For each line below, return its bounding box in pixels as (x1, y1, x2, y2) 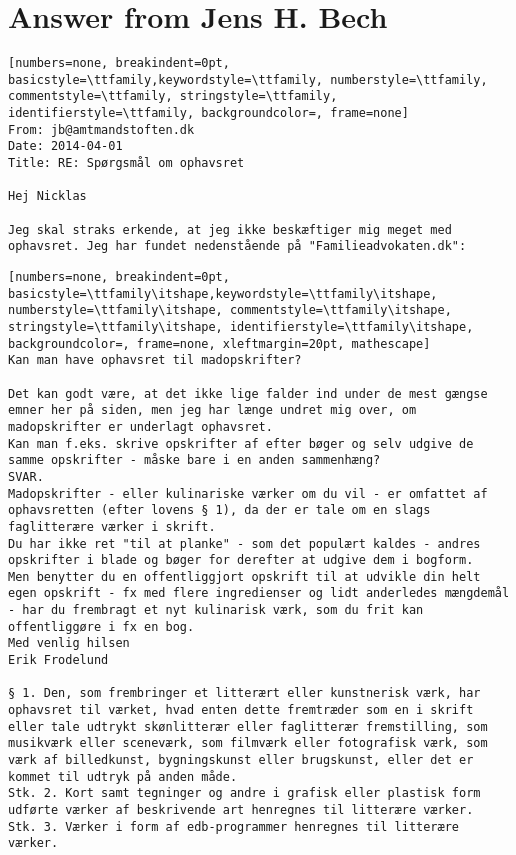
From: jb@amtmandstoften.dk (8, 122, 195, 137)
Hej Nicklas (8, 189, 87, 204)
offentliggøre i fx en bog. (8, 619, 195, 634)
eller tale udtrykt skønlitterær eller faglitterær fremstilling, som (8, 719, 488, 734)
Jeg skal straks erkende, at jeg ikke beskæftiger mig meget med (8, 222, 452, 237)
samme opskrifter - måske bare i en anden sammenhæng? (8, 453, 381, 468)
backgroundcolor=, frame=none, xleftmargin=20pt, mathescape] (8, 336, 431, 351)
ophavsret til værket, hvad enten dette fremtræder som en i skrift (8, 703, 474, 718)
